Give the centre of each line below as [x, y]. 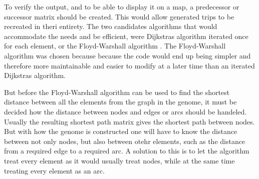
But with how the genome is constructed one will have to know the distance [121, 131]
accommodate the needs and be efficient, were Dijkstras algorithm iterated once [126, 36]
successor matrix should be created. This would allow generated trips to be [119, 16]
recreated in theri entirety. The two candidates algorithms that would [111, 26]
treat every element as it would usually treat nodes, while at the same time [119, 160]
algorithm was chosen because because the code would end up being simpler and [127, 55]
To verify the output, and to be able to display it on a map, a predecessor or [122, 6]
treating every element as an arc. [54, 170]
